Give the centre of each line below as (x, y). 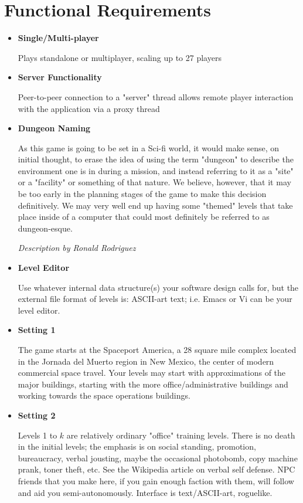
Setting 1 (37, 330)
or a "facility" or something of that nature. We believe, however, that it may (154, 182)
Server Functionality (60, 77)
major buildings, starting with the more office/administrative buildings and (153, 384)
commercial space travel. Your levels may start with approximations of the (152, 373)
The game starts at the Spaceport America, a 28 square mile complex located (157, 349)
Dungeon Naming (54, 128)
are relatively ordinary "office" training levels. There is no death (181, 435)
